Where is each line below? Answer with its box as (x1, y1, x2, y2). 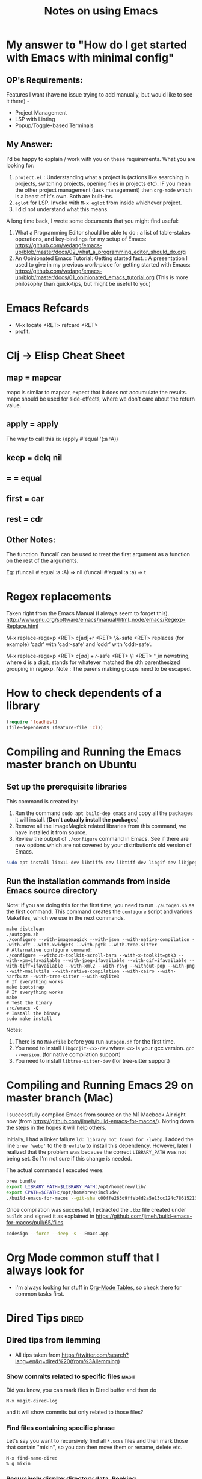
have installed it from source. (14, 828, 87, 836)
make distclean (6, 926, 44, 933)
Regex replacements (6, 590, 111, 604)
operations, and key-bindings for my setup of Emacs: (14, 235, 147, 242)
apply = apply (6, 419, 59, 429)
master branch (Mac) (6, 1091, 114, 1105)
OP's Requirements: (6, 75, 83, 85)
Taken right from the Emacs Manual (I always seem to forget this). (6, 609, 170, 616)
